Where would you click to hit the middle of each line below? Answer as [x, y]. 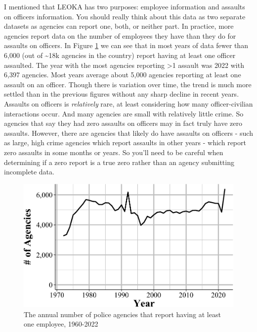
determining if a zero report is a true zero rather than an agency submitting [119, 162]
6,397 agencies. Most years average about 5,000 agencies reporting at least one [123, 75]
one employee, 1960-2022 [61, 324]
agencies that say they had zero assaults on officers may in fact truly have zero [123, 123]
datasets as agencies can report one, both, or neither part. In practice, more [119, 26]
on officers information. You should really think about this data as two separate [125, 16]
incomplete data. [29, 172]
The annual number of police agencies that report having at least [122, 314]
